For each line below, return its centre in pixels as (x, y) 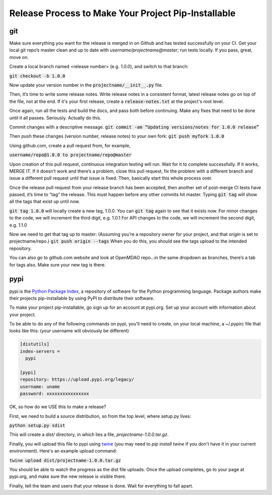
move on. (19, 57)
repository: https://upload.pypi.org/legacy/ (77, 379)
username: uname (40, 387)
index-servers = (40, 351)
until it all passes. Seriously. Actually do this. (55, 118)
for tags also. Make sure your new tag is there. (57, 264)
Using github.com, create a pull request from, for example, (70, 145)
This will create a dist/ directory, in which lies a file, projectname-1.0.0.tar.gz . (89, 434)
